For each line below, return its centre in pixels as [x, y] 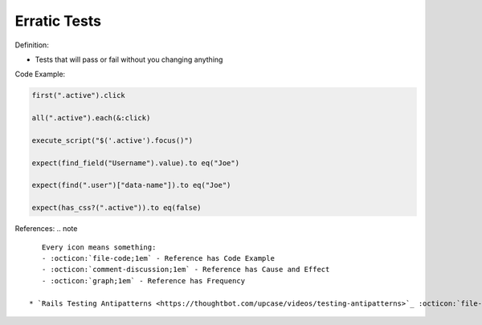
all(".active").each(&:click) [91, 118]
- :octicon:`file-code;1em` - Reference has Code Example [158, 258]
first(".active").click [79, 95]
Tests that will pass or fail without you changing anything [129, 59]
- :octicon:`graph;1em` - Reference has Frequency [143, 280]
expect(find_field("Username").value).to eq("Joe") [136, 163]
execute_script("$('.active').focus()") [112, 140]
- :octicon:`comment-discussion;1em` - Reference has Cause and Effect [186, 270]
